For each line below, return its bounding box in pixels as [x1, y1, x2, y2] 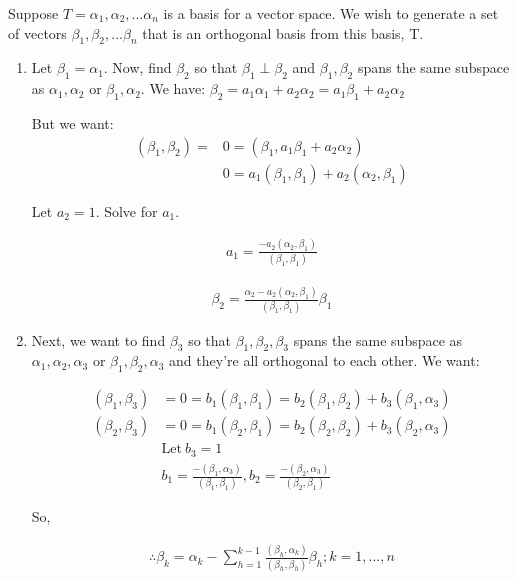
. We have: [140, 78, 206, 99]
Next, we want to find [31, 329, 166, 350]
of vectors [8, 22, 67, 43]
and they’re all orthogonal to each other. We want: [169, 350, 480, 371]
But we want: [31, 112, 114, 133]
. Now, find [103, 57, 172, 78]
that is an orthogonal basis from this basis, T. [142, 22, 424, 43]
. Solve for [95, 200, 158, 221]
